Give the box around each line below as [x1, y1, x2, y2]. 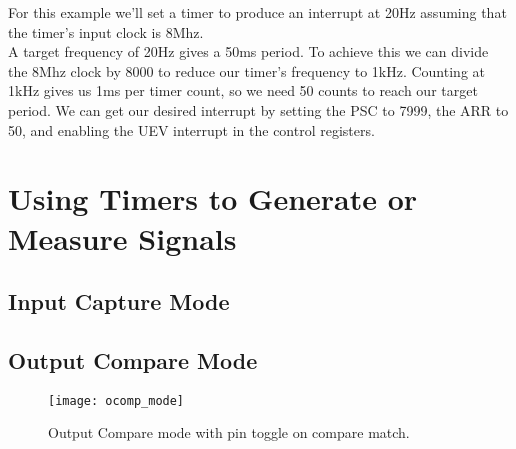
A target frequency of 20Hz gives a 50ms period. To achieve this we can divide [8, 41, 489, 62]
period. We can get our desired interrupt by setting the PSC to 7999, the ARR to [8, 99, 509, 120]
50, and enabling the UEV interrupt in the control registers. [8, 119, 375, 140]
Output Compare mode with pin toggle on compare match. [48, 422, 410, 443]
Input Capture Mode [8, 286, 230, 317]
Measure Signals [8, 217, 237, 258]
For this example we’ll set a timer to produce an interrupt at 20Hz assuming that [8, 2, 507, 22]
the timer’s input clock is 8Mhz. [8, 21, 204, 42]
